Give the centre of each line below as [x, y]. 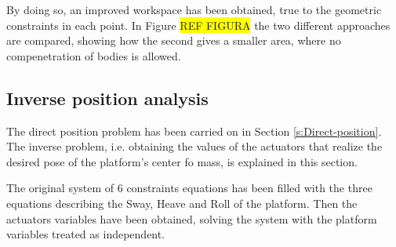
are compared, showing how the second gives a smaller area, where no [174, 40]
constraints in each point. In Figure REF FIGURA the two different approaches [198, 25]
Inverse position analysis [107, 98]
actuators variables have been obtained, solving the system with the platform [192, 218]
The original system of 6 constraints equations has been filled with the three [189, 188]
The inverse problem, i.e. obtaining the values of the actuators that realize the [194, 146]
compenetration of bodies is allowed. [94, 55]
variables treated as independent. [86, 234]
